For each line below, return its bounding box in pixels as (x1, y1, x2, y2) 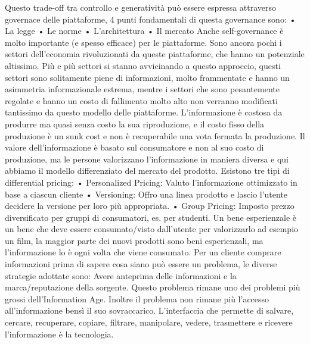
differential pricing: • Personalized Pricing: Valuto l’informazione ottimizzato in (5, 176, 297, 188)
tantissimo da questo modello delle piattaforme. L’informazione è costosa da (5, 106, 283, 118)
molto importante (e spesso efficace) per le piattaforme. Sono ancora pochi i (5, 36, 282, 48)
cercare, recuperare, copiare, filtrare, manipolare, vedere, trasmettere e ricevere (5, 316, 293, 329)
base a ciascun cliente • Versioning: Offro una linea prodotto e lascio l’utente (5, 187, 288, 200)
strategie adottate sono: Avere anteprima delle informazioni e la (5, 269, 237, 282)
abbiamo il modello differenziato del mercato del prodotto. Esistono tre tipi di (5, 164, 290, 177)
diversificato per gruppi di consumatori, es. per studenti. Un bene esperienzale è (5, 211, 297, 223)
